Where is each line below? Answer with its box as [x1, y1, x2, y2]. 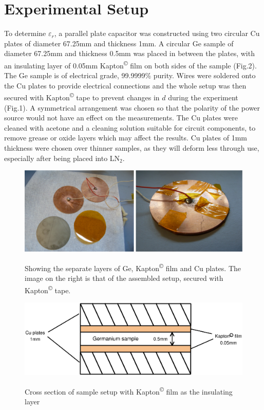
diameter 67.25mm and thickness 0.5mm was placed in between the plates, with [4, 48, 255, 59]
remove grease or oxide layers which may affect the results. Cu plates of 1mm [4, 132, 247, 143]
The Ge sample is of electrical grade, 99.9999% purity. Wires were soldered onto [4, 70, 256, 81]
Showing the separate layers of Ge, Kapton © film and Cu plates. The [25, 261, 241, 273]
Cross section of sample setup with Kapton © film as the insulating [25, 384, 233, 397]
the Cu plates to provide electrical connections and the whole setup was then [4, 80, 247, 91]
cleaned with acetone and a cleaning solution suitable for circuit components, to [4, 122, 256, 133]
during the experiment [168, 92, 238, 102]
